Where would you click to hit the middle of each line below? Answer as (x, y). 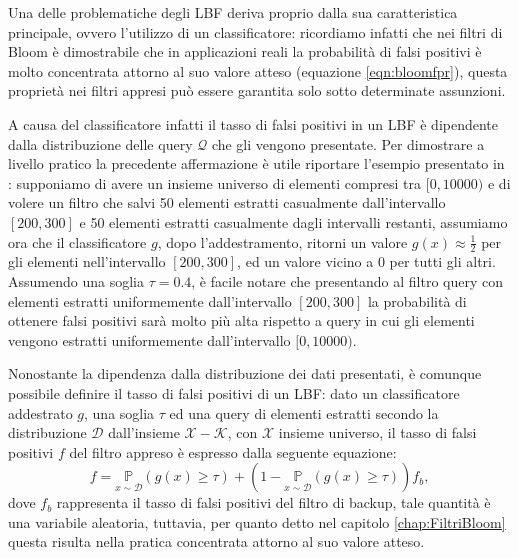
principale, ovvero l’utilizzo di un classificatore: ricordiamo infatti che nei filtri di (255, 31)
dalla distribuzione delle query (100, 143)
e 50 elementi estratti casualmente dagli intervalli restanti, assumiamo (293, 221)
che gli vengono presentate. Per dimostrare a (348, 143)
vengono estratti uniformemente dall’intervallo (149, 339)
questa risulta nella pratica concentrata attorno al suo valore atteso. (216, 541)
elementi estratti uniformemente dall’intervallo (150, 300)
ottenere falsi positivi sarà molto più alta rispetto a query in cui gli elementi (241, 320)
